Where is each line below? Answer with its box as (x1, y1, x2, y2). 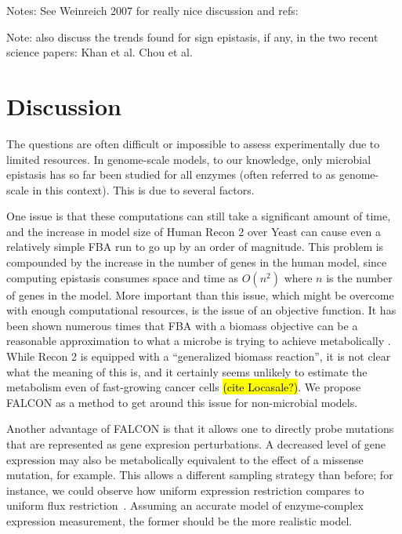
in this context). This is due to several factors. (32, 181, 255, 198)
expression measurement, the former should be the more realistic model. (6, 512, 353, 529)
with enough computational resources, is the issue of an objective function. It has (6, 302, 397, 318)
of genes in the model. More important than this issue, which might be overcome (6, 286, 394, 303)
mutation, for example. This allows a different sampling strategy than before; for (6, 467, 393, 483)
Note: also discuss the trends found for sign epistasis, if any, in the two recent (6, 28, 378, 45)
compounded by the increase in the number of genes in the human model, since (6, 254, 387, 271)
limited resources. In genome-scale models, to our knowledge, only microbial (6, 151, 371, 167)
